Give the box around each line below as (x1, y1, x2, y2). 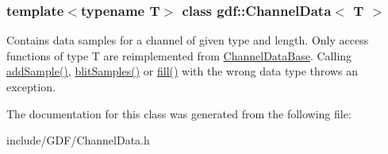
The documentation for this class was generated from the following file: (6, 105, 352, 121)
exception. (6, 79, 56, 94)
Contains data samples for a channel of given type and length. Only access (6, 32, 369, 48)
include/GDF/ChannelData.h (6, 132, 150, 148)
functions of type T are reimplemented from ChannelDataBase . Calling (6, 47, 352, 64)
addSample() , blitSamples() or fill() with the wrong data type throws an (6, 63, 358, 79)
